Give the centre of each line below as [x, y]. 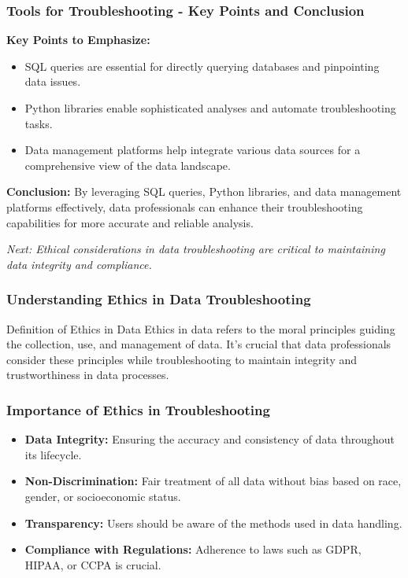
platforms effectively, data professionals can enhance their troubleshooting [185, 206]
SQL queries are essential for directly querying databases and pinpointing [202, 66]
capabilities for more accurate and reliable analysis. [130, 222]
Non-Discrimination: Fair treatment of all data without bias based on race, [213, 481]
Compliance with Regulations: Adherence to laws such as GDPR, [193, 549]
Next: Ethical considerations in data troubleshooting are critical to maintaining [196, 249]
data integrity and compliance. [79, 264]
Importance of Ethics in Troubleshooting [138, 409]
